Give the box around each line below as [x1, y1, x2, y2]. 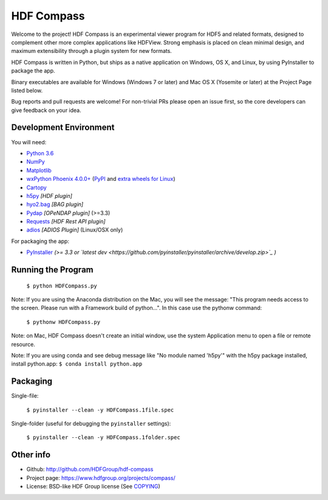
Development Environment [11, 122, 115, 133]
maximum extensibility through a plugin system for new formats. [11, 48, 173, 55]
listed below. [11, 86, 43, 94]
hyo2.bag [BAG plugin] [26, 201, 84, 208]
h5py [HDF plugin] [26, 192, 73, 199]
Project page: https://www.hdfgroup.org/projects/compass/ [26, 474, 176, 481]
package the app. [11, 67, 55, 74]
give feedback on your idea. [11, 107, 81, 114]
